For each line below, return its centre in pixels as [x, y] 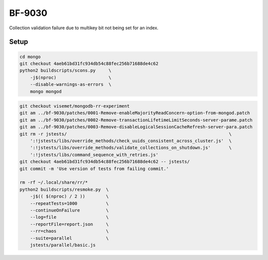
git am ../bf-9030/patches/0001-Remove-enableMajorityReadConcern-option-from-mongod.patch [135, 113]
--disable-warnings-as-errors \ [71, 85]
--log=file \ [69, 217]
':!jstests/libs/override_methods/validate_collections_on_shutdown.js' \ [131, 148]
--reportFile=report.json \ [69, 224]
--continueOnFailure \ [69, 210]
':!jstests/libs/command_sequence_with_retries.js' [94, 155]
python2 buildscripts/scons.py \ [66, 70]
